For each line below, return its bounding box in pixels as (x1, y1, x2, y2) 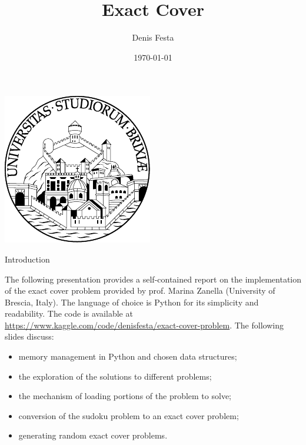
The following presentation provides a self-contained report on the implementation (5, 273, 302, 285)
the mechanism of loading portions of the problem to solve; (18, 390, 231, 402)
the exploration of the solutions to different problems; (18, 370, 212, 382)
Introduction (5, 253, 50, 265)
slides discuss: (5, 330, 54, 343)
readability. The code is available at (5, 307, 133, 320)
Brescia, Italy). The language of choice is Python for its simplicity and (5, 295, 259, 308)
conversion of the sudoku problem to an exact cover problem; (18, 409, 239, 421)
